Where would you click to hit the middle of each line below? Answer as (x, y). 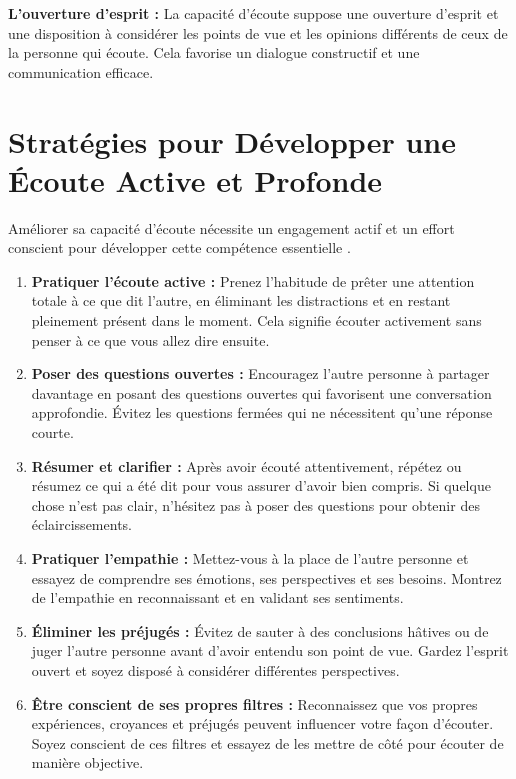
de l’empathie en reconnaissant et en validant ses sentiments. (217, 597)
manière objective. (87, 762)
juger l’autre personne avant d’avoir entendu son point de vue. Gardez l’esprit (270, 650)
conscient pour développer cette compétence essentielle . (179, 247)
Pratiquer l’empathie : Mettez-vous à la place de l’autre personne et (250, 558)
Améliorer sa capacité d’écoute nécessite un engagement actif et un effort (231, 227)
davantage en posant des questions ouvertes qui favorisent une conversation (261, 392)
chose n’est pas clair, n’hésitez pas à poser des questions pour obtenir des (255, 504)
